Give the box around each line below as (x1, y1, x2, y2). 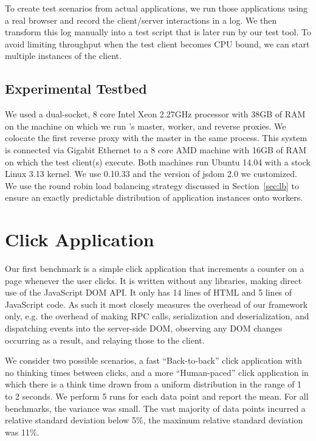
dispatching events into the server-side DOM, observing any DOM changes (5, 322, 283, 335)
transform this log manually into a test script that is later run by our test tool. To (5, 26, 311, 38)
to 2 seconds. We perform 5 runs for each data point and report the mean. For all (5, 389, 309, 402)
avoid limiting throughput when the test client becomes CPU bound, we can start (5, 37, 310, 50)
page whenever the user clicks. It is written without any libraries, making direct (5, 274, 302, 286)
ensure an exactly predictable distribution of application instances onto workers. (5, 191, 303, 204)
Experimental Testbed (5, 79, 147, 98)
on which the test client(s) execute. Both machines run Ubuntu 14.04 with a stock (5, 155, 311, 168)
